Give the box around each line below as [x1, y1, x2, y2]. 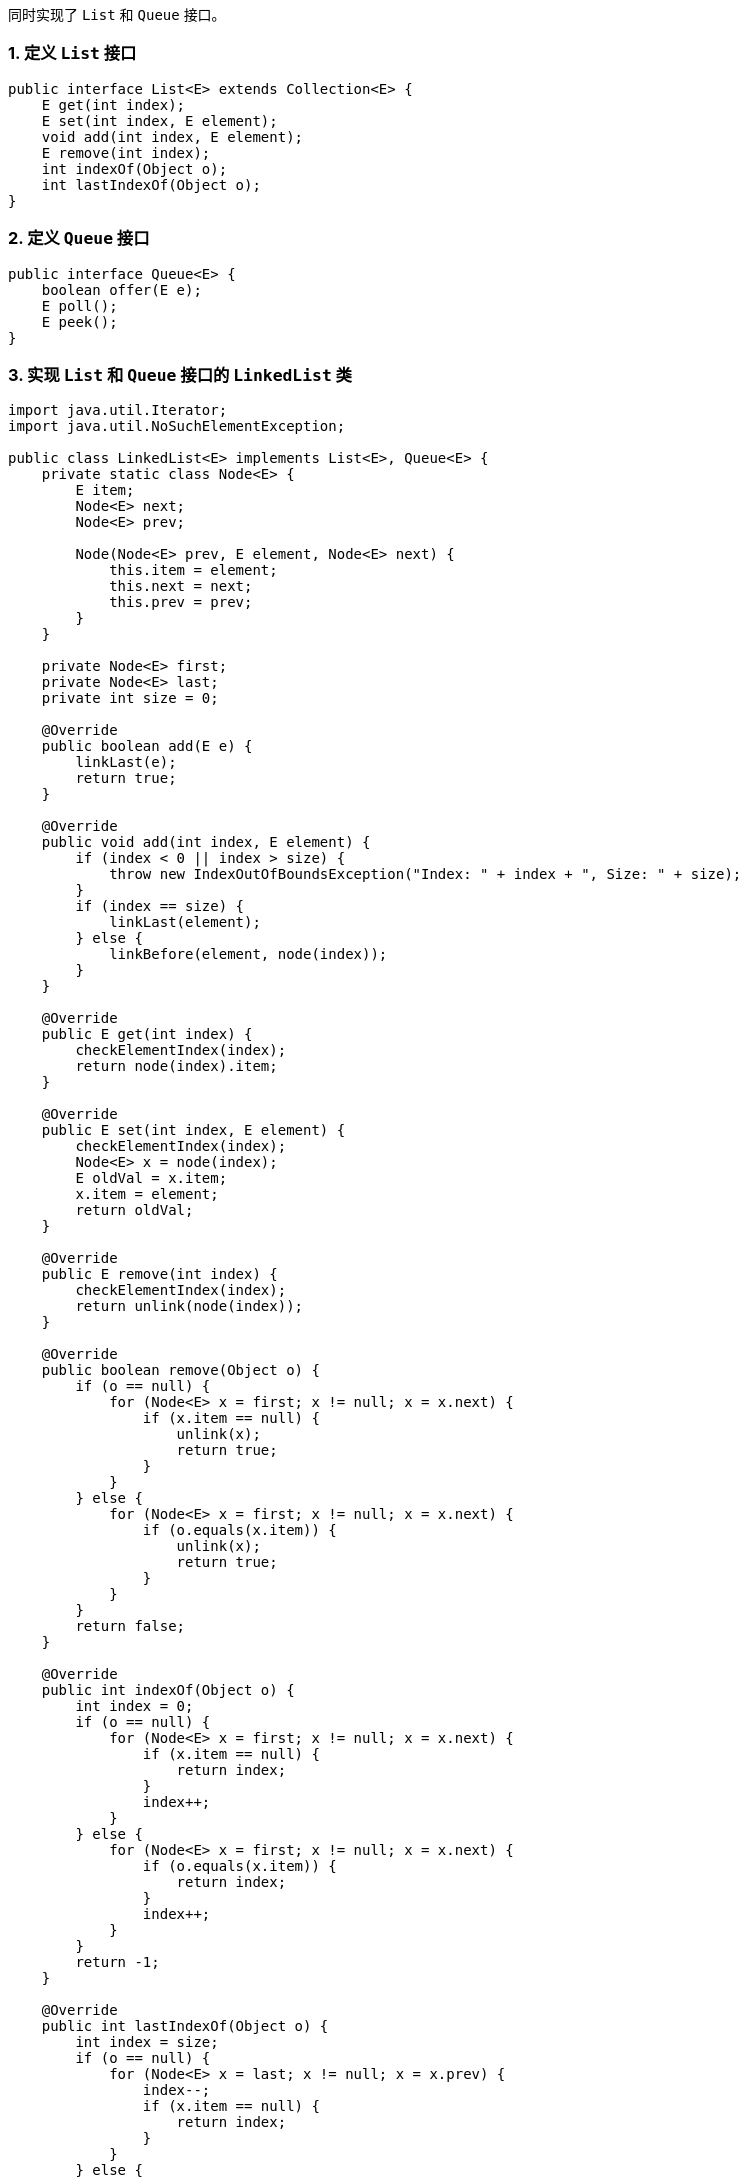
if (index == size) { [75, 898, 245, 915]
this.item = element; [109, 562, 278, 579]
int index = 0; [75, 1698, 194, 1715]
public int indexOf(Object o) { [41, 1682, 295, 1699]
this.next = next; [109, 578, 253, 595]
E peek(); [41, 313, 118, 330]
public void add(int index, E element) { [41, 834, 371, 851]
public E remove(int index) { [41, 1266, 278, 1283]
